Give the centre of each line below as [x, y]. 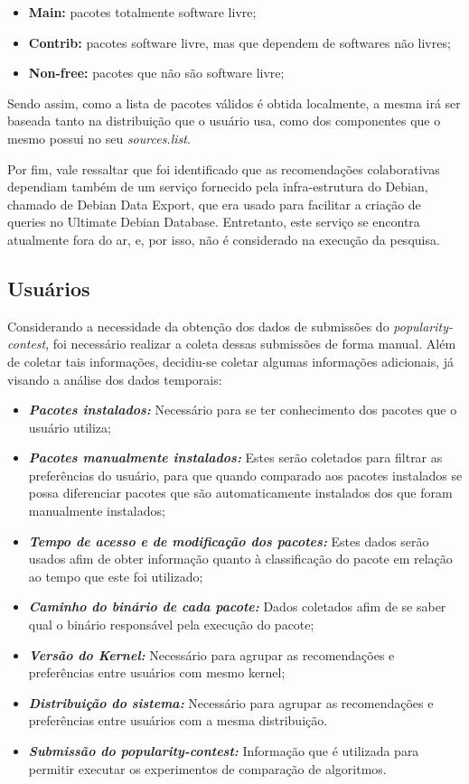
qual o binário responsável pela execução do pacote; [171, 625]
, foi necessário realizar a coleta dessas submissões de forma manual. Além [251, 344]
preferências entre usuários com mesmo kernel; [157, 672]
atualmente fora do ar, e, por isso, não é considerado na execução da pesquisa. [224, 239]
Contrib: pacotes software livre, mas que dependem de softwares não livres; [239, 42]
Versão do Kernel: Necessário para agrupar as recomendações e [211, 654]
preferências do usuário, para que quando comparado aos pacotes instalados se [245, 475]
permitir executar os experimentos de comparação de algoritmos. [207, 768]
